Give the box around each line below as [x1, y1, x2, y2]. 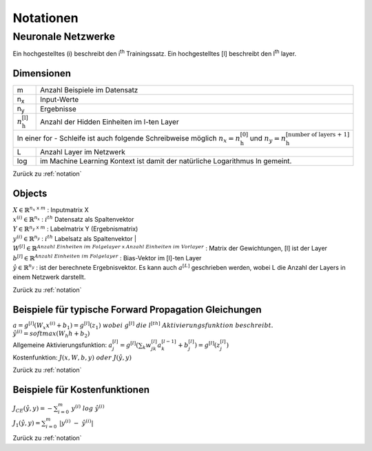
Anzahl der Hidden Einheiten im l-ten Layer [40, 117, 179, 127]
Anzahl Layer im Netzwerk [40, 147, 125, 156]
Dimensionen [12, 67, 72, 79]
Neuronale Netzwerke [12, 30, 116, 43]
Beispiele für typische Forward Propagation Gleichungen [12, 304, 262, 315]
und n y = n [249, 134, 286, 145]
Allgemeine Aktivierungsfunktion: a [12, 341, 113, 349]
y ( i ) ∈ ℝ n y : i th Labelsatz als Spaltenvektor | [12, 234, 137, 242]
